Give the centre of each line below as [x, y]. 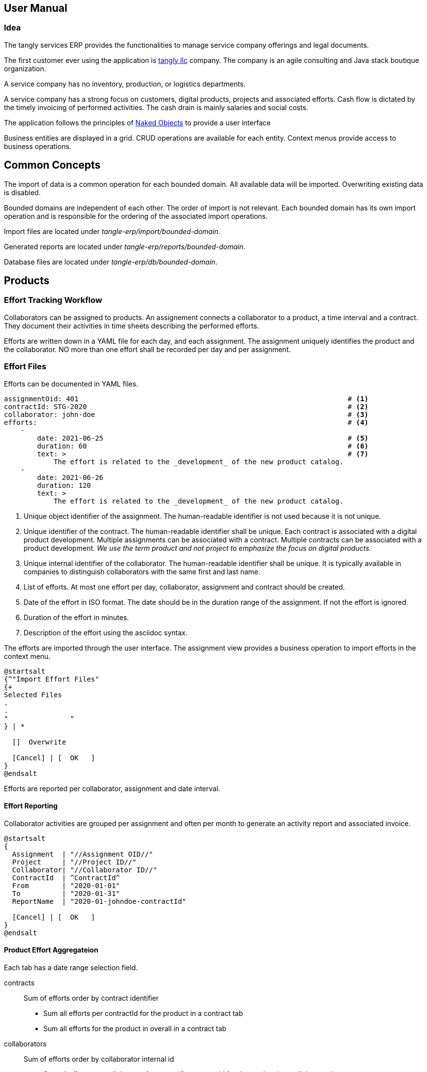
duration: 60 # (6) [203, 446]
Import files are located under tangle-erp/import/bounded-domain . [112, 231]
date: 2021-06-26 [70, 477]
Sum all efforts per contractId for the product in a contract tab [143, 1013]
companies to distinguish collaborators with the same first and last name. [142, 571]
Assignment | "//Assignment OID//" [83, 854]
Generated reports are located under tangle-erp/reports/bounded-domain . [125, 246]
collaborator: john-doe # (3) [186, 414]
